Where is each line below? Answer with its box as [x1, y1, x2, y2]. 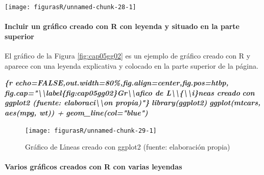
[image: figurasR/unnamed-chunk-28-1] [5, 4, 136, 11]
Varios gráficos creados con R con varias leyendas [5, 161, 182, 172]
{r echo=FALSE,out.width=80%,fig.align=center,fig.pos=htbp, [5, 77, 229, 88]
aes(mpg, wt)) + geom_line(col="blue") [5, 107, 148, 118]
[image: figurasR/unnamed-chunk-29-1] [25, 127, 157, 134]
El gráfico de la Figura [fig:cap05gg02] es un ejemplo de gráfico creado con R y [5, 50, 251, 61]
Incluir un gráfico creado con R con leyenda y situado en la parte [5, 21, 239, 32]
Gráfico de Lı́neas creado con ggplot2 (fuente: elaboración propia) [25, 141, 230, 152]
